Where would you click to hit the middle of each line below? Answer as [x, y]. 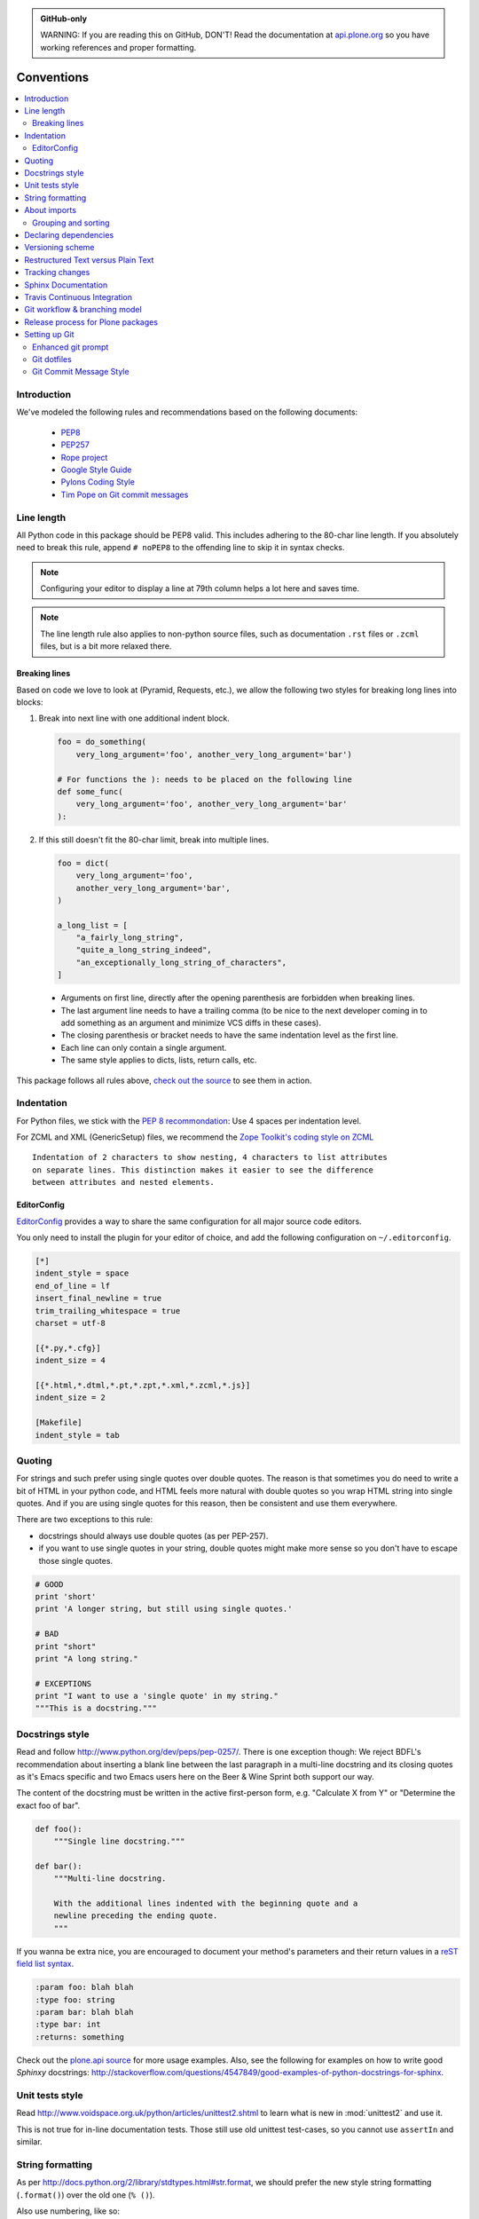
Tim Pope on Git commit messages [125, 494]
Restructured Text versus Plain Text [89, 260]
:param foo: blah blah [84, 1987]
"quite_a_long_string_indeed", [144, 950]
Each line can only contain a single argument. [144, 1047]
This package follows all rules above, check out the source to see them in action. [164, 1080]
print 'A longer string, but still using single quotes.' [164, 1609]
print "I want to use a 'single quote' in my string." [157, 1696]
